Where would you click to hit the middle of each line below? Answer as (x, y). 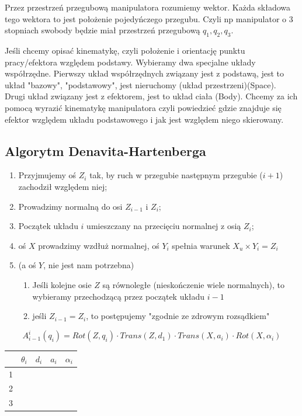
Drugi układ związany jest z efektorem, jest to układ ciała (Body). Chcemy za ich (151, 96)
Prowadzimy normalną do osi (70, 206)
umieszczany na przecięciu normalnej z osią (164, 226)
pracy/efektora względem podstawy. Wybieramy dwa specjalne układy (130, 62)
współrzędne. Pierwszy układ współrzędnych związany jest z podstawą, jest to (145, 73)
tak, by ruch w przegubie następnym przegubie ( (176, 175)
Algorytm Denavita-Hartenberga (105, 150)
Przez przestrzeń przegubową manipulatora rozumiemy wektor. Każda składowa (148, 7)
